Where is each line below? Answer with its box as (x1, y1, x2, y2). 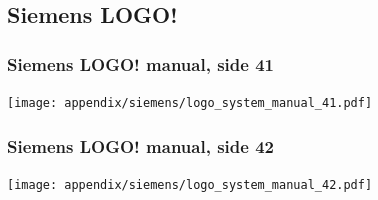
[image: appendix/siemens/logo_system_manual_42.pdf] (7, 177, 373, 192)
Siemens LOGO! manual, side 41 (7, 51, 274, 76)
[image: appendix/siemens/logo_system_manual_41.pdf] (7, 96, 373, 110)
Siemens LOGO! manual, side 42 (7, 133, 274, 158)
